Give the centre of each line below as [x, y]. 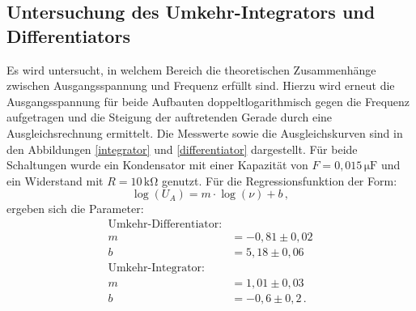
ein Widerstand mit [55, 180]
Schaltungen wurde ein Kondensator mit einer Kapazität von [157, 165]
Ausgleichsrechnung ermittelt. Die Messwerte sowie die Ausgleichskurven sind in [205, 132]
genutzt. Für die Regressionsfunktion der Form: [279, 180]
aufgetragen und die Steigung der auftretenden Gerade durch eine [170, 117]
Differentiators [68, 35]
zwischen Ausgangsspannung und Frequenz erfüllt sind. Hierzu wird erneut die [201, 85]
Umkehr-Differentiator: [165, 224]
